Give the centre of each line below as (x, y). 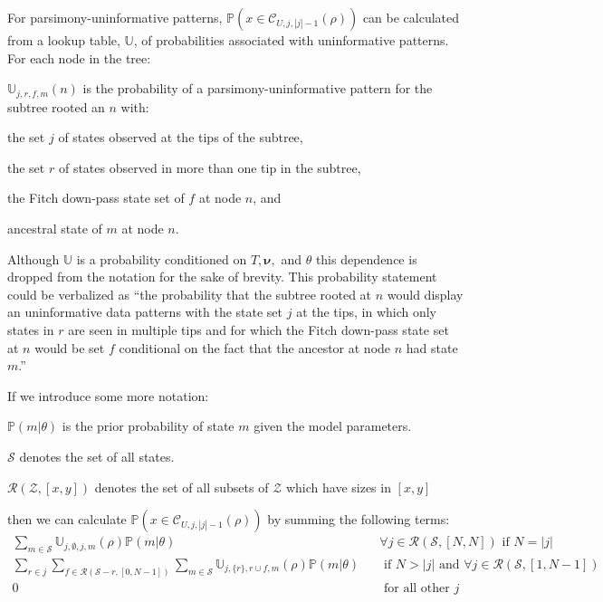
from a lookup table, (64, 40)
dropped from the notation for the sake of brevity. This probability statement (222, 277)
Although (33, 258)
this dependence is (366, 258)
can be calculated (411, 17)
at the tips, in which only (367, 312)
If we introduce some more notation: (108, 395)
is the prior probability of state (148, 426)
